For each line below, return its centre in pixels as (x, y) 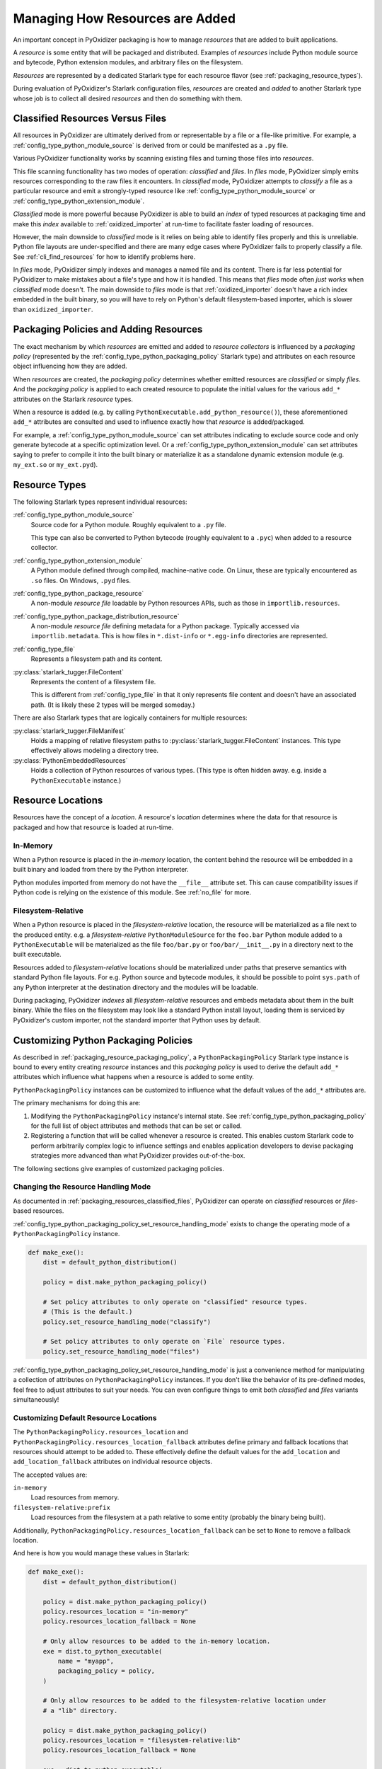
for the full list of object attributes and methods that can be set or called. (136, 1126)
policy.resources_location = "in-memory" (116, 1611)
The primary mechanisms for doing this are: (77, 1103)
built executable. (37, 955)
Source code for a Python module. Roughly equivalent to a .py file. (128, 524)
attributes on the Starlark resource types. (73, 399)
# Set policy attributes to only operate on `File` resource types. (164, 1342)
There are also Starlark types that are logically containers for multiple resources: (130, 718)
